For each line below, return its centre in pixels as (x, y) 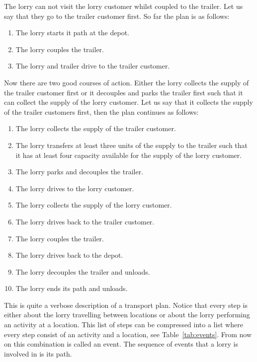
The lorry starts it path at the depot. (72, 33)
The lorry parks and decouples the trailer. (80, 172)
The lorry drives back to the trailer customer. (85, 221)
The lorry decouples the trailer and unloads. (83, 271)
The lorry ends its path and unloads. (72, 288)
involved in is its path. (38, 353)
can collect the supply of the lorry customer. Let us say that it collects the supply (128, 102)
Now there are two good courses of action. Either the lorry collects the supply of (127, 82)
